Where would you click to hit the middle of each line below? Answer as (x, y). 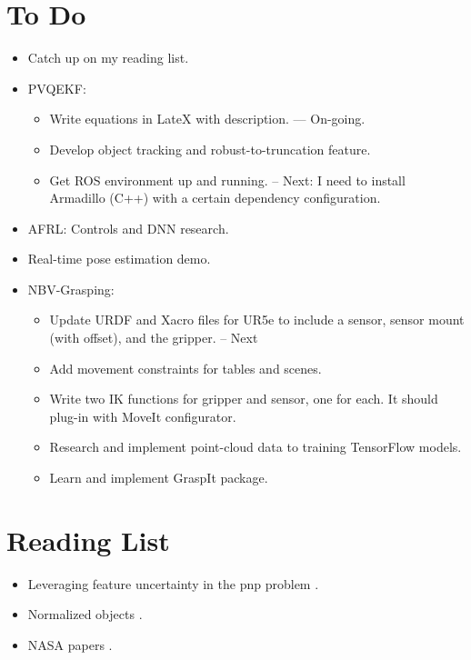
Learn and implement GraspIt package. (159, 478)
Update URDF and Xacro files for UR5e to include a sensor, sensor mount (257, 320)
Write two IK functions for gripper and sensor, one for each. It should (244, 399)
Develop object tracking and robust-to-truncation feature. (210, 149)
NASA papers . (70, 644)
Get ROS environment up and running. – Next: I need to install (227, 180)
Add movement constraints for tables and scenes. (185, 368)
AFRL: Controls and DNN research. (128, 228)
